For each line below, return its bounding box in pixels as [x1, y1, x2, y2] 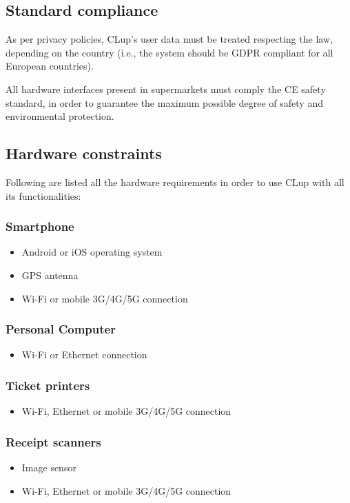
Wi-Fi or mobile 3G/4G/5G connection [21, 291, 188, 305]
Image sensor [21, 460, 76, 474]
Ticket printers [6, 376, 90, 393]
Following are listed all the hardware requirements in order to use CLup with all [6, 174, 344, 189]
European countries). [6, 59, 94, 73]
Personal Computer [6, 320, 116, 338]
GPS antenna [21, 267, 79, 282]
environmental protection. [6, 109, 114, 123]
